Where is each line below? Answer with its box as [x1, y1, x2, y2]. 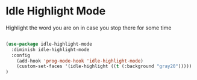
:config [11, 52, 31, 58]
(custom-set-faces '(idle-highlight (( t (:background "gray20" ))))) [16, 63, 192, 70]
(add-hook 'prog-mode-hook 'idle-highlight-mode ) [16, 58, 144, 64]
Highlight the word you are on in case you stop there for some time [5, 24, 172, 31]
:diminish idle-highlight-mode [11, 46, 90, 52]
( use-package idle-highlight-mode [5, 41, 93, 47]
